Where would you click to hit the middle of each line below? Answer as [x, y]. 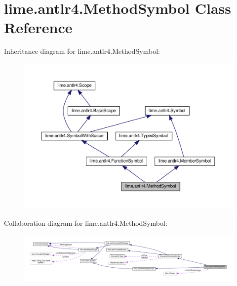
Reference [38, 27]
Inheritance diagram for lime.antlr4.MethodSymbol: [82, 51]
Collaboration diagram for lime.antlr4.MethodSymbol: [86, 223]
